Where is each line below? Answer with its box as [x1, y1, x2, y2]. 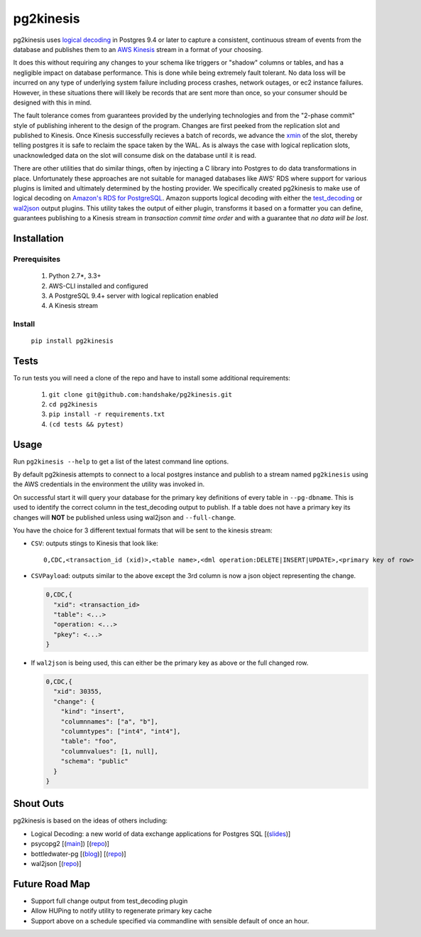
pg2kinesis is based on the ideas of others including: [13, 816, 168, 825]
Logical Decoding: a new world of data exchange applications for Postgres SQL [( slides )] [31, 829, 291, 838]
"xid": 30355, [53, 687, 103, 696]
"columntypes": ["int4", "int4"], [60, 727, 181, 736]
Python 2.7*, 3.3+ [48, 272, 102, 280]
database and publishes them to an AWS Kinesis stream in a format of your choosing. [13, 45, 263, 53]
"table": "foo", [60, 737, 117, 746]
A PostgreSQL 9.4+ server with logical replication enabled [48, 291, 219, 300]
